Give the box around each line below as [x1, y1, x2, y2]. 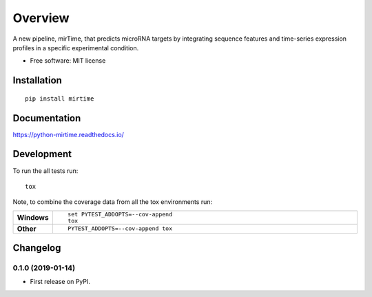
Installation [12, 74, 62, 86]
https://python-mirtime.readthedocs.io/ [12, 130, 124, 139]
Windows [17, 212, 49, 222]
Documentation [12, 112, 81, 124]
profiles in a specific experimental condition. [12, 43, 139, 52]
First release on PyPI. [30, 278, 91, 286]
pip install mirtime [25, 94, 94, 103]
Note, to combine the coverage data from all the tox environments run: [12, 198, 213, 206]
